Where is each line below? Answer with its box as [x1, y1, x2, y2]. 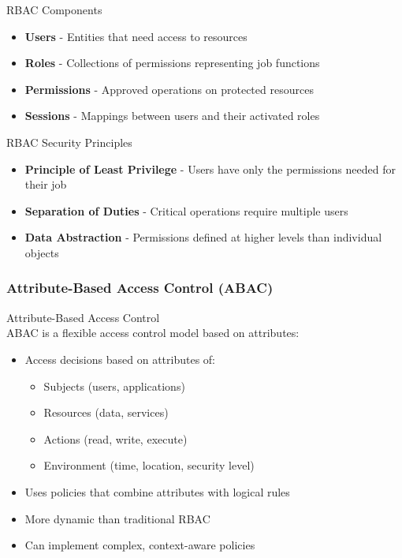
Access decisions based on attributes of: [24, 350, 215, 367]
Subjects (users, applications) [43, 377, 185, 394]
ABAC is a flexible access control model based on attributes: [6, 324, 300, 341]
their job [24, 176, 67, 193]
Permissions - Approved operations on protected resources [24, 81, 314, 97]
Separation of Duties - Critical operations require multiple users [24, 202, 348, 219]
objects [24, 244, 59, 260]
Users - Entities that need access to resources [24, 28, 248, 44]
